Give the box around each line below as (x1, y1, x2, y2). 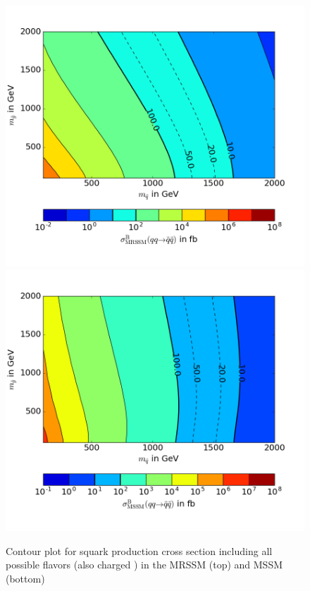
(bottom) (6, 571, 45, 585)
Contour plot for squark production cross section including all (6, 543, 273, 558)
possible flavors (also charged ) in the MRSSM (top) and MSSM (6, 557, 283, 572)
